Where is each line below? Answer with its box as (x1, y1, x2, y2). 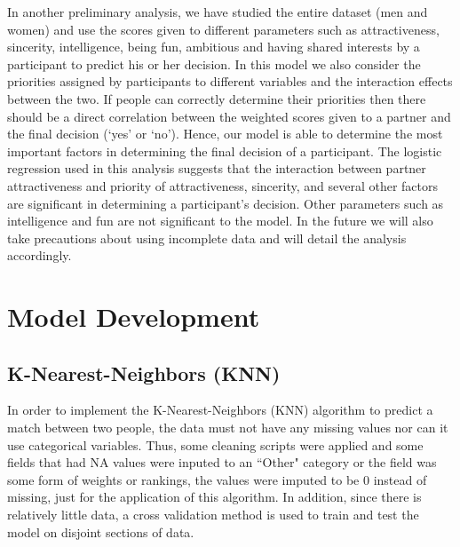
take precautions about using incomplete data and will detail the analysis (7, 228, 407, 247)
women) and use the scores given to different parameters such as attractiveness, (7, 20, 440, 38)
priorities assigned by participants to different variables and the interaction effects (7, 72, 453, 91)
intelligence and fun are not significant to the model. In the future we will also (7, 211, 433, 230)
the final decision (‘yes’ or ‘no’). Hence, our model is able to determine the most (7, 124, 443, 143)
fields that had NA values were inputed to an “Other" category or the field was (7, 453, 437, 472)
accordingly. (7, 246, 72, 265)
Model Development (7, 298, 260, 335)
